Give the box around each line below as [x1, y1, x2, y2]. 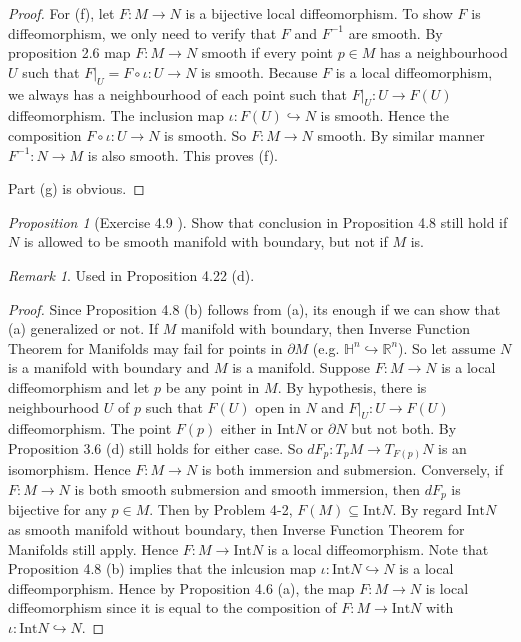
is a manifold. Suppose [232, 357, 370, 378]
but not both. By [351, 418, 457, 439]
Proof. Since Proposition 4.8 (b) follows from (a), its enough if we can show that [8, 298, 501, 319]
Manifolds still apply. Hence [8, 538, 179, 559]
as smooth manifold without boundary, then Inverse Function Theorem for [8, 519, 465, 540]
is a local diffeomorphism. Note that [267, 538, 489, 559]
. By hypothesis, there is [277, 376, 427, 397]
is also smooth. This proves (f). [87, 144, 278, 165]
